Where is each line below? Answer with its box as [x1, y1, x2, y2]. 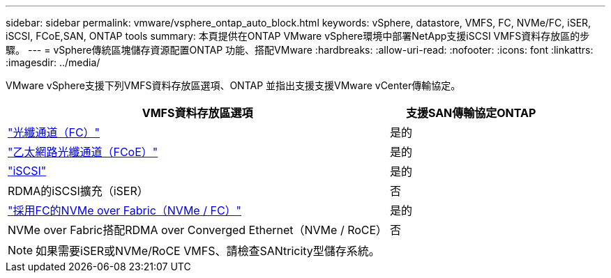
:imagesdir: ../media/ [6, 56, 100, 68]
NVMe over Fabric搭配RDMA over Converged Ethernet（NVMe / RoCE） [8, 223, 388, 237]
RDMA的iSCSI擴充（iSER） [8, 184, 149, 198]
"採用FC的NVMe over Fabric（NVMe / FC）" [8, 203, 242, 217]
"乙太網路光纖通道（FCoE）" [8, 145, 158, 159]
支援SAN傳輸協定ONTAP [405, 106, 536, 120]
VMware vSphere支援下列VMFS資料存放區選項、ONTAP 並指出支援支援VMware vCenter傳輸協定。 [6, 79, 461, 91]
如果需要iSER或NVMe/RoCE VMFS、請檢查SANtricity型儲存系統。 [36, 244, 380, 258]
